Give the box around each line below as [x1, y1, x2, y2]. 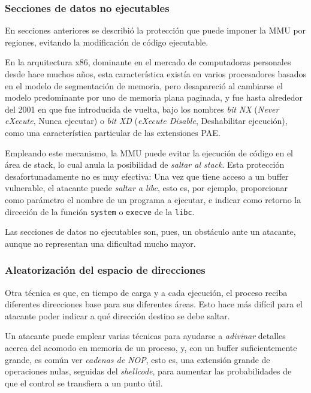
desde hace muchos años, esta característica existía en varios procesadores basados [5, 68, 307, 80]
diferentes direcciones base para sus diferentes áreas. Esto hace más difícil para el [5, 298, 303, 310]
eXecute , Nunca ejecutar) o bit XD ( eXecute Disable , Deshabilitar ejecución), [5, 114, 288, 127]
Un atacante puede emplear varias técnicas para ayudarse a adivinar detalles [5, 329, 286, 342]
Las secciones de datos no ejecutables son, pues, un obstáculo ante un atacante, [5, 225, 296, 238]
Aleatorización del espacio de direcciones [5, 262, 206, 277]
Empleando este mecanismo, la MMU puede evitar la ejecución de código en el [5, 146, 294, 159]
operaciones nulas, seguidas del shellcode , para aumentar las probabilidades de [5, 365, 292, 377]
